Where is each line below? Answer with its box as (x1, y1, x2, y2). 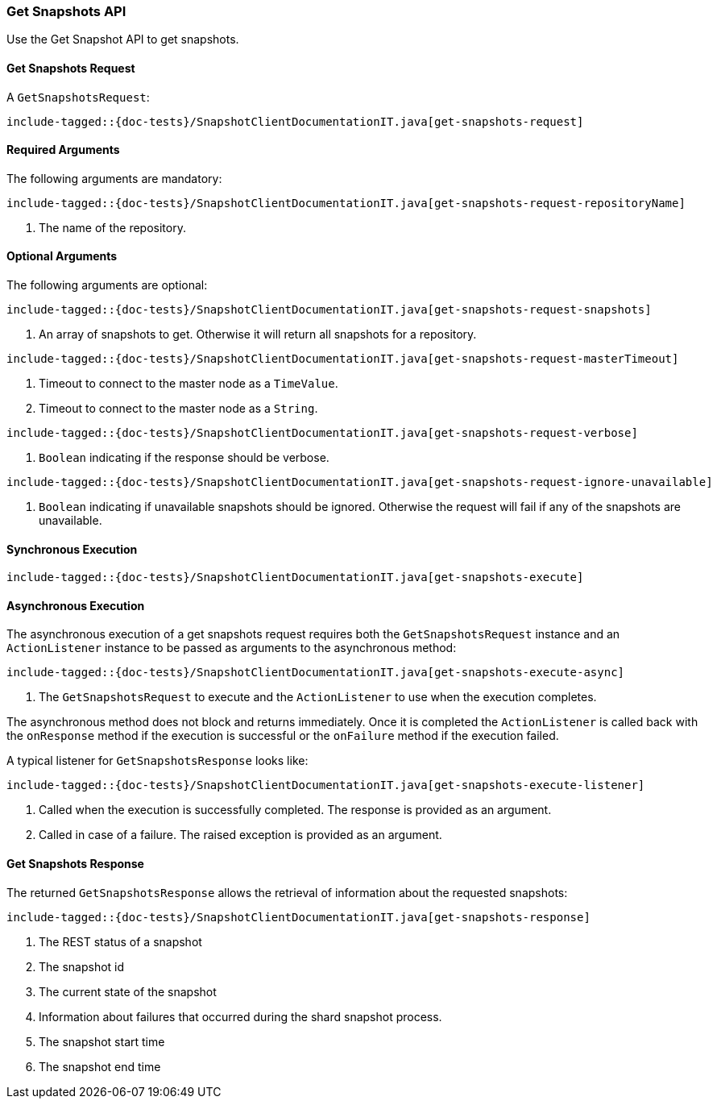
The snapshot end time (39, 1059, 161, 1074)
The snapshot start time (39, 1034, 165, 1049)
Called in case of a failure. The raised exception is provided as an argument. (39, 828, 442, 842)
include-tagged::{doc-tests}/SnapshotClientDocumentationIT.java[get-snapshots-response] (6, 910, 591, 924)
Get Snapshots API (6, 3, 126, 19)
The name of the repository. (39, 220, 186, 235)
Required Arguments (6, 143, 120, 157)
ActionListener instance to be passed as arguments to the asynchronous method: (6, 641, 457, 655)
